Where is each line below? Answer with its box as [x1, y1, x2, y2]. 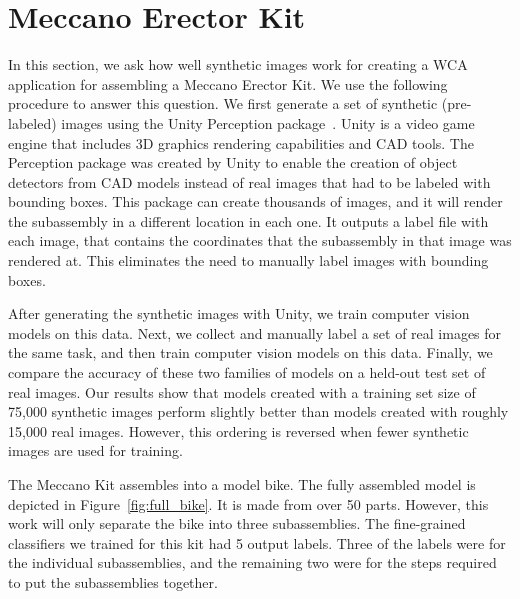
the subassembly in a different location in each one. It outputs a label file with [8, 210, 489, 231]
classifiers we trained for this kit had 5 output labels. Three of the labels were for [8, 532, 506, 553]
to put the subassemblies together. [8, 571, 218, 592]
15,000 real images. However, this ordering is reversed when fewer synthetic [8, 420, 469, 441]
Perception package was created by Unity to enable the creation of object [8, 152, 458, 173]
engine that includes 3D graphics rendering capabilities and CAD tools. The [8, 132, 474, 153]
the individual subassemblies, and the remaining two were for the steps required [8, 552, 497, 573]
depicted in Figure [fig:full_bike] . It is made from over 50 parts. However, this [8, 493, 489, 514]
